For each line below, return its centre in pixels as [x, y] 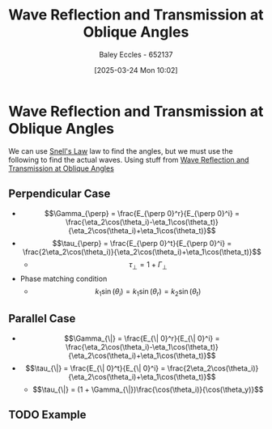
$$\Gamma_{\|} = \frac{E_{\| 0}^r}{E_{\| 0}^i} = [142, 338]
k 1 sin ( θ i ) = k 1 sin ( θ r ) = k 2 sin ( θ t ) [148, 293]
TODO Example [47, 415]
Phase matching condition [64, 279]
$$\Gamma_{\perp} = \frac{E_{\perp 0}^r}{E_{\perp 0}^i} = [142, 213]
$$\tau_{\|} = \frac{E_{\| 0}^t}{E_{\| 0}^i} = [96, 368]
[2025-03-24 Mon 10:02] [136, 70]
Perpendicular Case [59, 194]
